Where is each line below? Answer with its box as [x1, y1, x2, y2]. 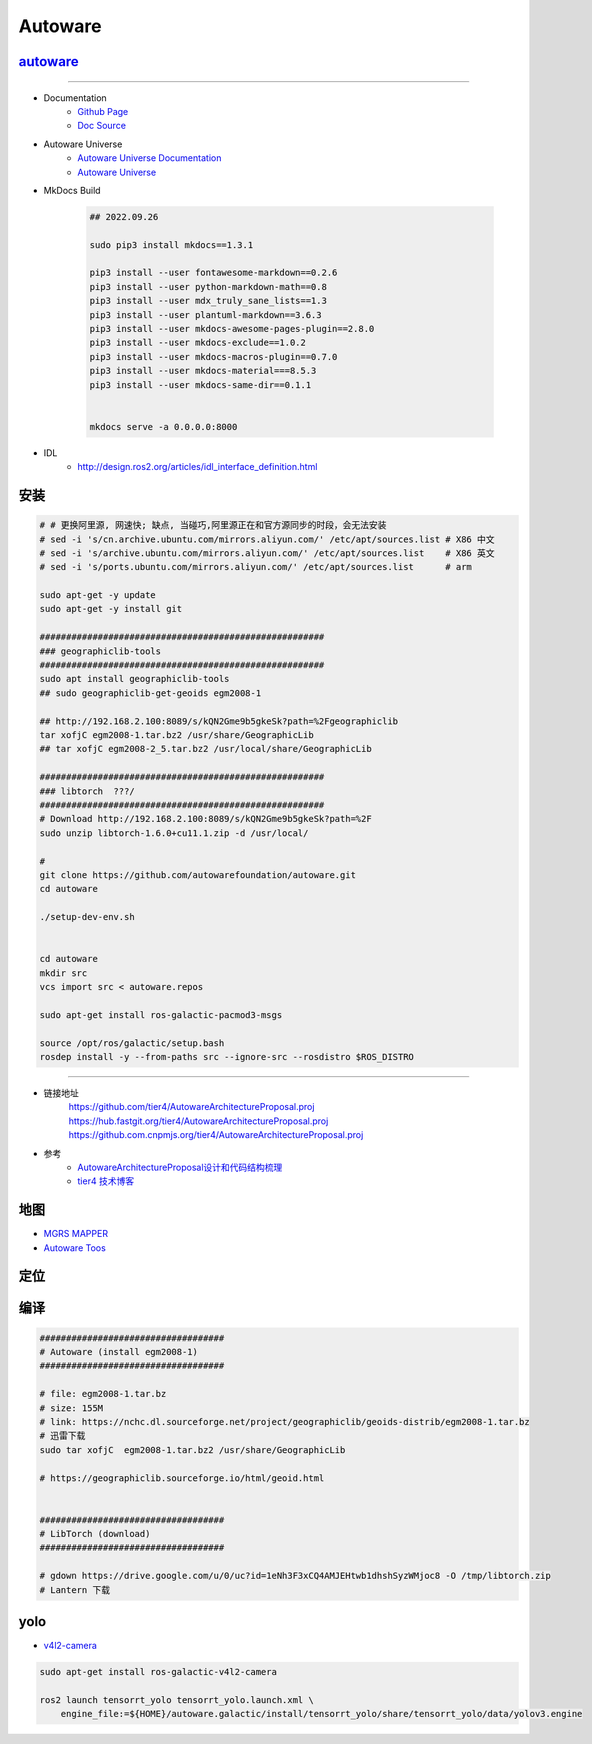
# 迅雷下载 [39, 1430, 86, 1442]
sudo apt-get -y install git [39, 603, 183, 615]
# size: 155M [39, 1402, 104, 1414]
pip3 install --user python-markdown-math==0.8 [89, 281, 327, 292]
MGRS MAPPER [43, 1228, 109, 1240]
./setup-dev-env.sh [39, 911, 135, 923]
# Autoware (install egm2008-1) [39, 1346, 199, 1357]
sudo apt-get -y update [39, 590, 157, 601]
